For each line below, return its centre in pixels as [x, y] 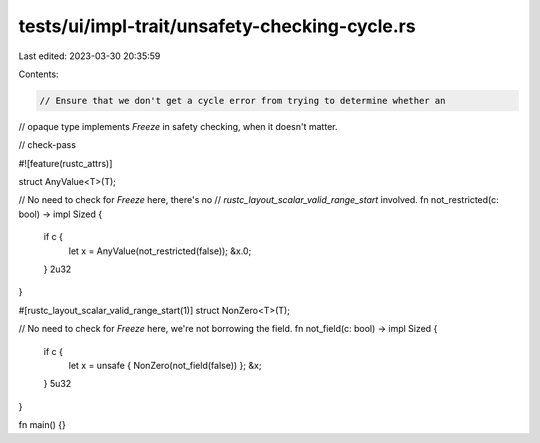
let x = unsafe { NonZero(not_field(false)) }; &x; [165, 365]
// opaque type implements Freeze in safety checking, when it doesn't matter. [178, 126]
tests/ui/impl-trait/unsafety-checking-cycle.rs [217, 26]
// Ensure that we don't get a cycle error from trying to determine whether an [242, 100]
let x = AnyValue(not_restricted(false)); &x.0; [160, 251]
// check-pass [47, 145]
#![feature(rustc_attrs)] [65, 163]
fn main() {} [42, 425]
